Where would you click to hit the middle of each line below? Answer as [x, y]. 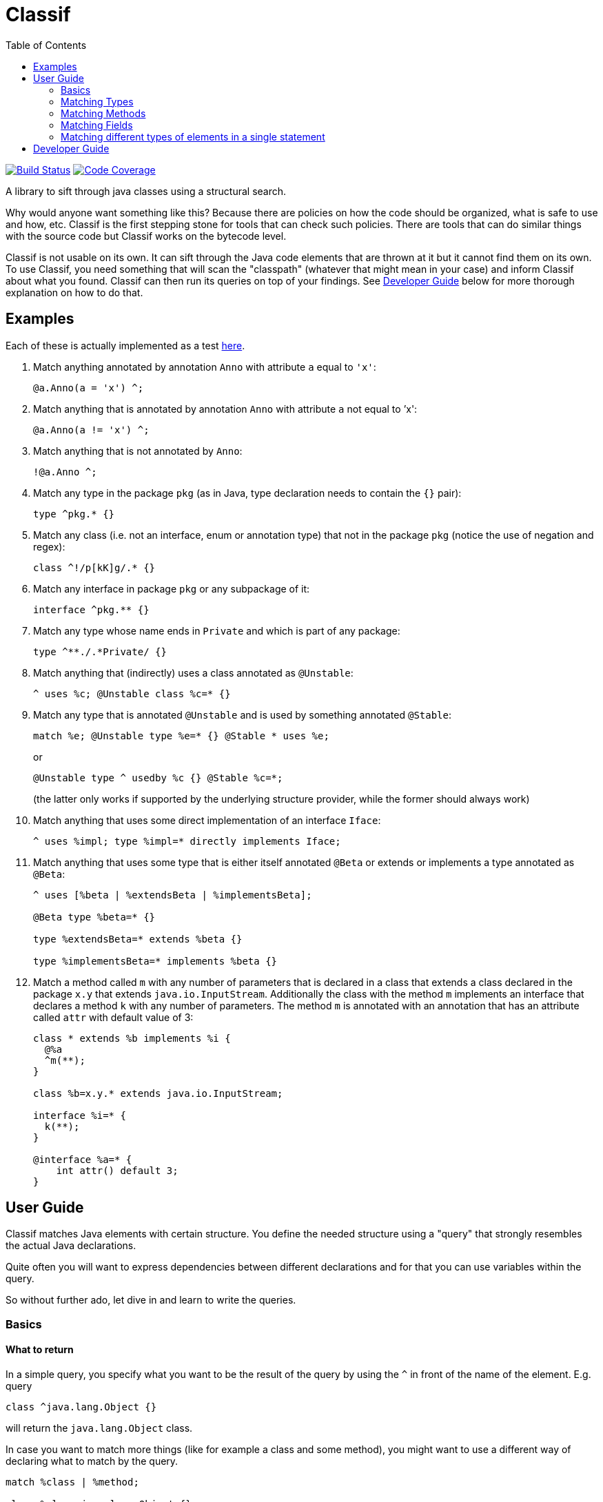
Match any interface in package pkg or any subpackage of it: [172, 588]
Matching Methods [103, 113]
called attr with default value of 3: [113, 1017]
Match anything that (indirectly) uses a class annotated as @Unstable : [193, 672]
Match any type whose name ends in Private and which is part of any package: [217, 630]
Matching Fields [97, 125]
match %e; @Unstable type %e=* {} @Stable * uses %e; [181, 735]
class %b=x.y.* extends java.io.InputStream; [158, 1093]
